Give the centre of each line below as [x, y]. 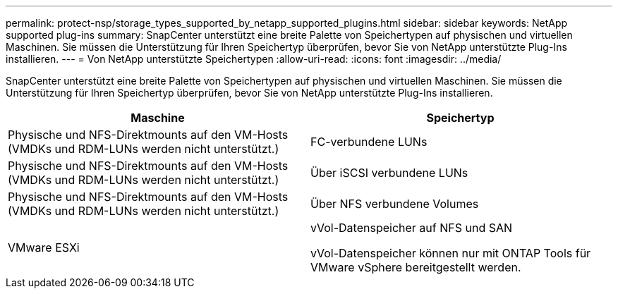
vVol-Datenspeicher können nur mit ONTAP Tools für [451, 253]
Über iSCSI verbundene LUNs [389, 173]
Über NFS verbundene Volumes [395, 204]
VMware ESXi [44, 247]
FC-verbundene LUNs [369, 142]
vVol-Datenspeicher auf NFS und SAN [412, 228]
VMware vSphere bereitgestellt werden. [416, 267]
